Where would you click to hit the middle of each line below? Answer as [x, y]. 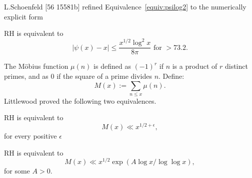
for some [17, 171]
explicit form [23, 16]
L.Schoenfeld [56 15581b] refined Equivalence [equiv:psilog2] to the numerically [125, 6]
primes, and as [26, 76]
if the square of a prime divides [104, 76]
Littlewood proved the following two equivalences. [80, 100]
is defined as [112, 66]
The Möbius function [36, 66]
